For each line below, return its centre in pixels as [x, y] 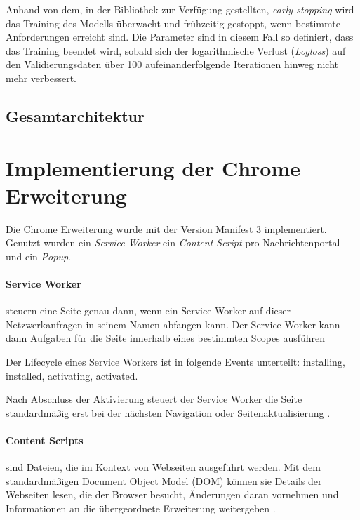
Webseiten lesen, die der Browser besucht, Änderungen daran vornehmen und [172, 494]
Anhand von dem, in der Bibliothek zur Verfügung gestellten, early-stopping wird [180, 9]
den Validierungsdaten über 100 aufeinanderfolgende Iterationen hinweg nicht [172, 64]
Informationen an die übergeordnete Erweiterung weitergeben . [141, 508]
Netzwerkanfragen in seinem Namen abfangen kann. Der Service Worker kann [173, 324]
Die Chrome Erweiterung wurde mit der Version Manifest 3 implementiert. [166, 228]
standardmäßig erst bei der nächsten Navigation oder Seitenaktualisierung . [168, 412]
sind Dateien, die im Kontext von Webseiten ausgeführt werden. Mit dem [163, 467]
